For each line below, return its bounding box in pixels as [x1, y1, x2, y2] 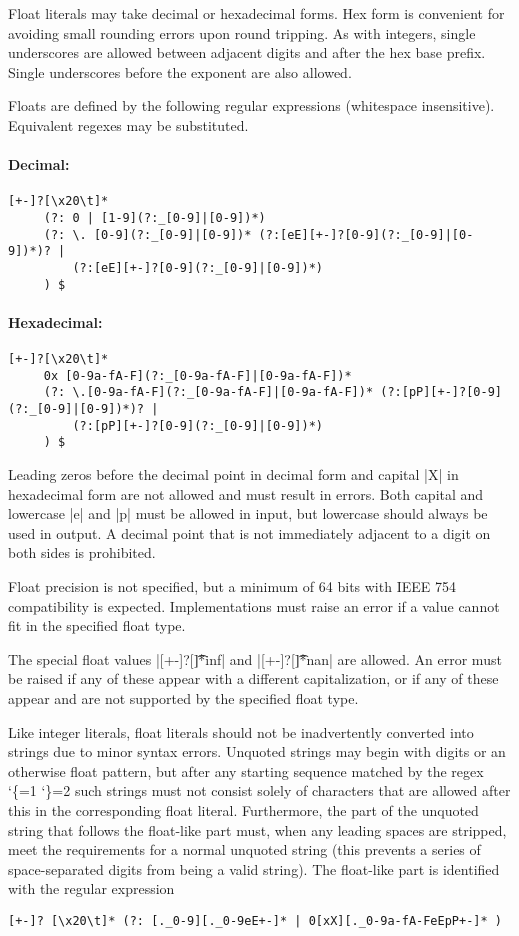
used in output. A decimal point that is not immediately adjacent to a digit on [8, 522, 491, 543]
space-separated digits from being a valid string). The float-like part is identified [8, 858, 500, 879]
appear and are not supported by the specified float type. [8, 687, 359, 708]
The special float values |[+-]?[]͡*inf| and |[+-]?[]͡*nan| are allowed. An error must [8, 648, 502, 669]
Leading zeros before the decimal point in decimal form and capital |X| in [8, 464, 459, 485]
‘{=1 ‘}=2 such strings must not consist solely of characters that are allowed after [8, 780, 511, 801]
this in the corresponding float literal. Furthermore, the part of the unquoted [8, 799, 479, 820]
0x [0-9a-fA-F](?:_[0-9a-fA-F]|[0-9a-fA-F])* [43, 368, 352, 383]
